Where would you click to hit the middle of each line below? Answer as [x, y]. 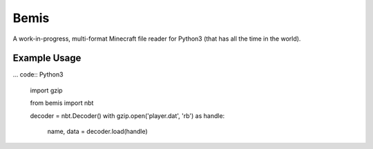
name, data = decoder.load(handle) [97, 132]
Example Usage [47, 58]
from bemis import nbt [62, 103]
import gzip [46, 90]
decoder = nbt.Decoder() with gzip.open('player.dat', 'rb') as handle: [127, 116]
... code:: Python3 [38, 74]
